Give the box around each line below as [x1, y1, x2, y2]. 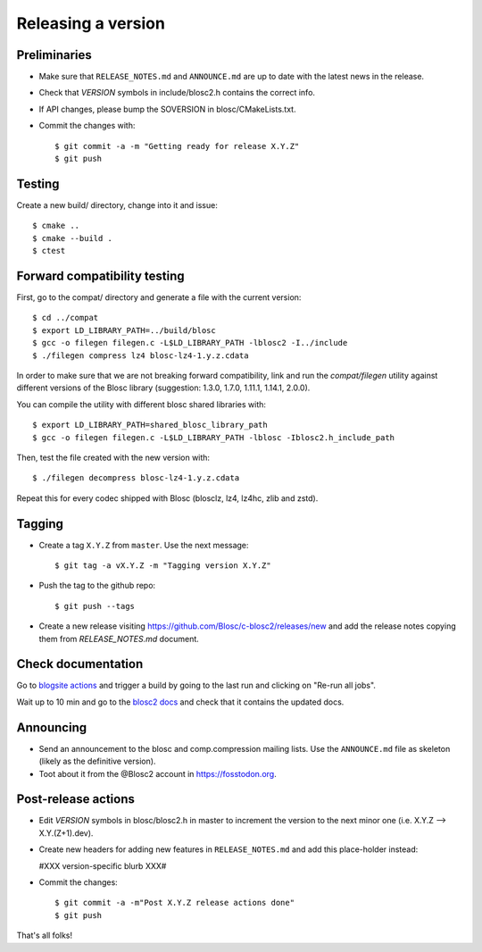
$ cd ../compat [32, 313, 99, 323]
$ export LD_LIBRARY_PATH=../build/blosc [32, 325, 216, 335]
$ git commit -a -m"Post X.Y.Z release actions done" [54, 898, 295, 908]
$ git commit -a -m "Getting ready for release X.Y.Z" [54, 141, 300, 151]
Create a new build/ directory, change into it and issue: [16, 199, 218, 210]
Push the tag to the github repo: [38, 580, 156, 591]
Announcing [16, 720, 87, 735]
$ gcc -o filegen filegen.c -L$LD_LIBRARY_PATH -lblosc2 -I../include [32, 338, 348, 348]
